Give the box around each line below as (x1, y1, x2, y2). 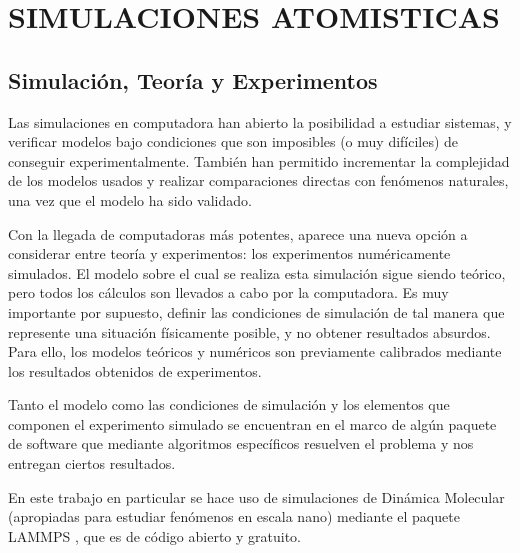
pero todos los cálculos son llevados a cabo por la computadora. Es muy (8, 282, 449, 303)
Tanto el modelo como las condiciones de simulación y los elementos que (8, 394, 450, 415)
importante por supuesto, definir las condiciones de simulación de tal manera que (8, 301, 505, 322)
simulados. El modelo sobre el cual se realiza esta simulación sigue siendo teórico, (8, 262, 506, 283)
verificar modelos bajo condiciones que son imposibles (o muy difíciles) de (8, 131, 459, 152)
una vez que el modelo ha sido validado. (8, 189, 252, 210)
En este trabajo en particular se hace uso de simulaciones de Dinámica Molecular (8, 486, 505, 507)
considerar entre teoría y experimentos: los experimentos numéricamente (8, 243, 451, 264)
